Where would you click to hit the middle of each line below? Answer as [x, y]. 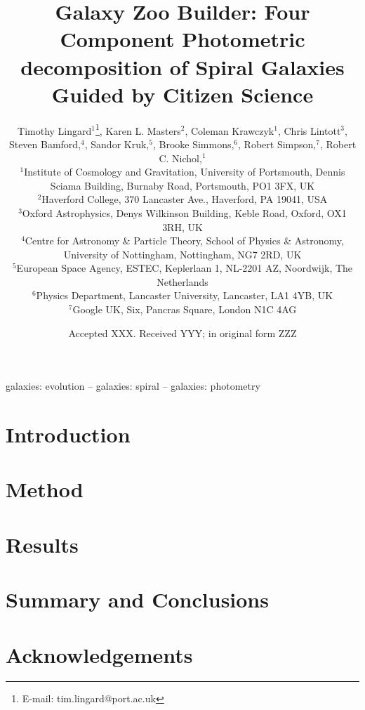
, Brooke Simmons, [193, 144]
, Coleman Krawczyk [230, 130]
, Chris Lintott [309, 130]
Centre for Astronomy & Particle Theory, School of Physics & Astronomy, [184, 241]
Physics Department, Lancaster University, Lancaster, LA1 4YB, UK [185, 295]
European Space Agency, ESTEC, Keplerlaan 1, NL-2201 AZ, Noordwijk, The [185, 268]
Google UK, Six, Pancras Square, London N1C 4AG [185, 309]
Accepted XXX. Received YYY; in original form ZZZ [182, 333]
